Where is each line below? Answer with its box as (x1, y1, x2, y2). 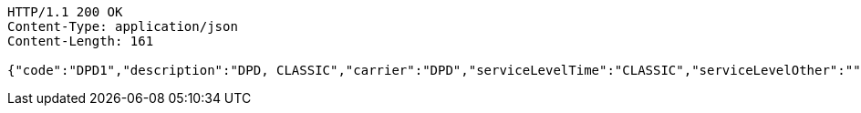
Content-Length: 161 (7, 34, 154, 48)
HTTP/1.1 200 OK (7, 5, 123, 19)
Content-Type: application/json (7, 19, 238, 34)
